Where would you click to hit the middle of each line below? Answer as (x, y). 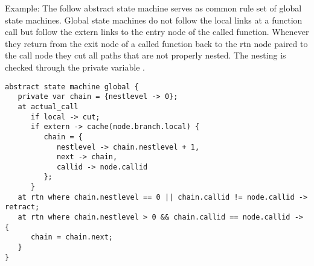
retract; (22, 207)
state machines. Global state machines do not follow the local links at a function (154, 20)
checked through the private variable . (75, 67)
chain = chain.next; (72, 237)
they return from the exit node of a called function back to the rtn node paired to (156, 43)
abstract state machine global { (72, 87)
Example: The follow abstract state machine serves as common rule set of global (153, 8)
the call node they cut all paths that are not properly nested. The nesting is (146, 55)
